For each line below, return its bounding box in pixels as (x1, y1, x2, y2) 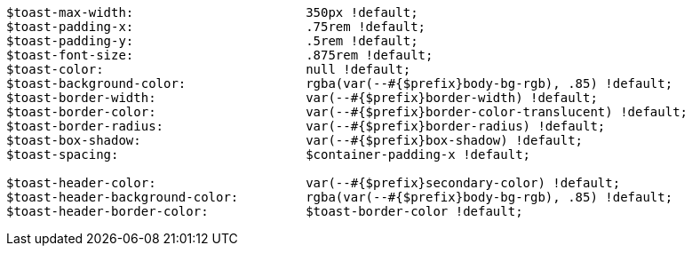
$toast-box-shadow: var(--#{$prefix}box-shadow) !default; (6, 133, 584, 147)
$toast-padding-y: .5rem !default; (6, 34, 418, 48)
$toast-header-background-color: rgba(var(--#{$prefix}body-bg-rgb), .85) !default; (6, 190, 673, 204)
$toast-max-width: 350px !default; (6, 5, 418, 20)
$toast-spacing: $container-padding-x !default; (6, 147, 531, 162)
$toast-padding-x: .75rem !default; (6, 20, 426, 34)
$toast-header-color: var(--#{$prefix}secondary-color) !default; (6, 176, 621, 190)
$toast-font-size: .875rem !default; (6, 48, 433, 62)
